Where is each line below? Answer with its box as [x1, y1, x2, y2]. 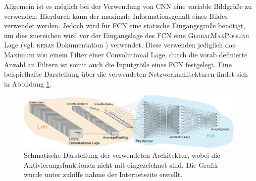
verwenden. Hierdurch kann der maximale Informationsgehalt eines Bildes [4, 10, 228, 21]
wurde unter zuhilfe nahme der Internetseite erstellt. [24, 169, 183, 180]
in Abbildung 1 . [4, 78, 52, 89]
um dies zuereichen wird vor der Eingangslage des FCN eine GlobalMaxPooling [4, 30, 250, 40]
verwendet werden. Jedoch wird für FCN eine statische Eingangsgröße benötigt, [4, 20, 246, 31]
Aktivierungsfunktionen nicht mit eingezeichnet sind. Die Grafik [24, 159, 218, 170]
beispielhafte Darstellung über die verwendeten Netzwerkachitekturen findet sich [4, 69, 248, 79]
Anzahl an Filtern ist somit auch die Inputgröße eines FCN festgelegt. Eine [4, 59, 232, 69]
